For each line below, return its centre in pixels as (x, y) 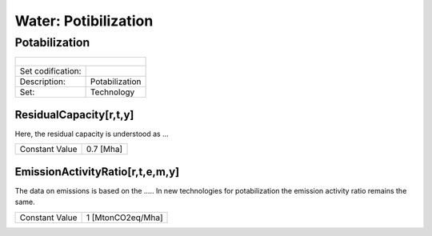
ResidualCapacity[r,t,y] (74, 115)
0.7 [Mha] (104, 150)
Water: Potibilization (84, 21)
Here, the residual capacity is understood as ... (92, 134)
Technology (112, 92)
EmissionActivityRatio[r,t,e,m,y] (97, 172)
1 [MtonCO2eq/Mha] (124, 218)
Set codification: (50, 71)
